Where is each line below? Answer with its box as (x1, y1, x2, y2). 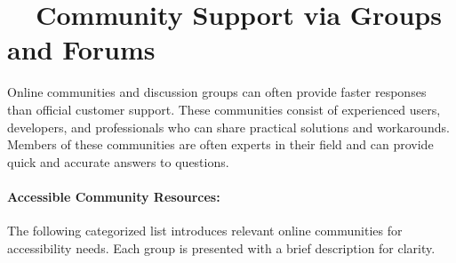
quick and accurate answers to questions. (7, 152, 229, 171)
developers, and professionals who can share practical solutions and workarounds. (7, 117, 450, 136)
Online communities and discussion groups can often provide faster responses (7, 83, 427, 101)
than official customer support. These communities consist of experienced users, (7, 100, 441, 118)
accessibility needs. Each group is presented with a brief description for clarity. (7, 238, 436, 257)
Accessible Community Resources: (7, 187, 220, 205)
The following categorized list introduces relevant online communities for (7, 221, 403, 240)
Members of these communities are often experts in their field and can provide (7, 135, 434, 154)
